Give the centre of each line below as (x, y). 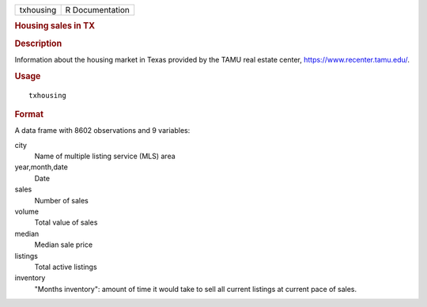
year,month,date (42, 167)
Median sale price (64, 244)
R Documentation (98, 10)
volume (27, 211)
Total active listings (66, 267)
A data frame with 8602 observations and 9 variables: (102, 131)
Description (38, 44)
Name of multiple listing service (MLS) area (105, 156)
